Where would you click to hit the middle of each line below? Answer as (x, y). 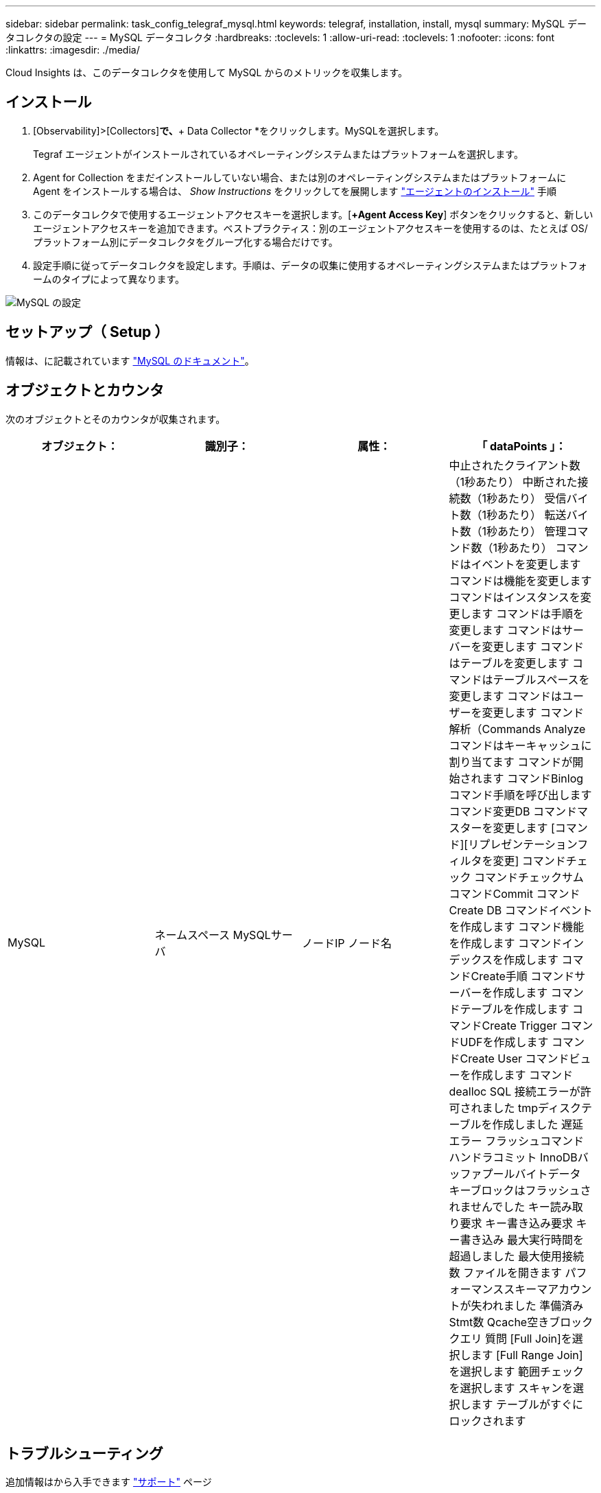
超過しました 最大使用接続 (517, 1256)
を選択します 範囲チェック (517, 1371)
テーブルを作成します (515, 1009)
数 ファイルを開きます (506, 1272)
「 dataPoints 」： (521, 446)
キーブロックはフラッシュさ (520, 1190)
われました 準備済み (533, 1305)
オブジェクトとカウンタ (85, 391)
